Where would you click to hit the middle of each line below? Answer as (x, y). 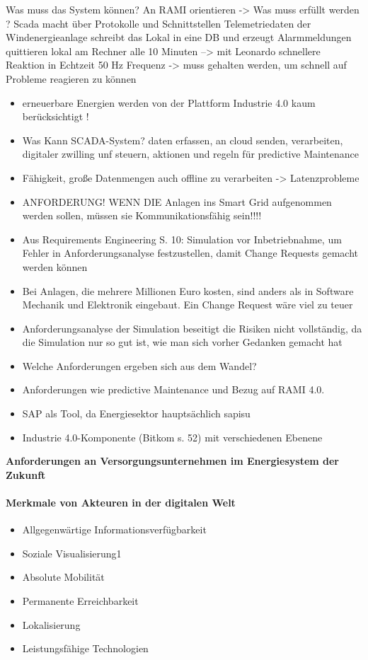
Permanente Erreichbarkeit (80, 601)
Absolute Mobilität (63, 577)
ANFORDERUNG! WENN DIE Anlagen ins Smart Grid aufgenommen (177, 201)
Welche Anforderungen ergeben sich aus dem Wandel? (139, 365)
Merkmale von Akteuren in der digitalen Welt (121, 503)
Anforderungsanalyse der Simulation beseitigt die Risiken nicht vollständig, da (192, 328)
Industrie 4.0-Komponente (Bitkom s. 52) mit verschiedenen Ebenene (172, 437)
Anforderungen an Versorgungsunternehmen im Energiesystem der (173, 461)
